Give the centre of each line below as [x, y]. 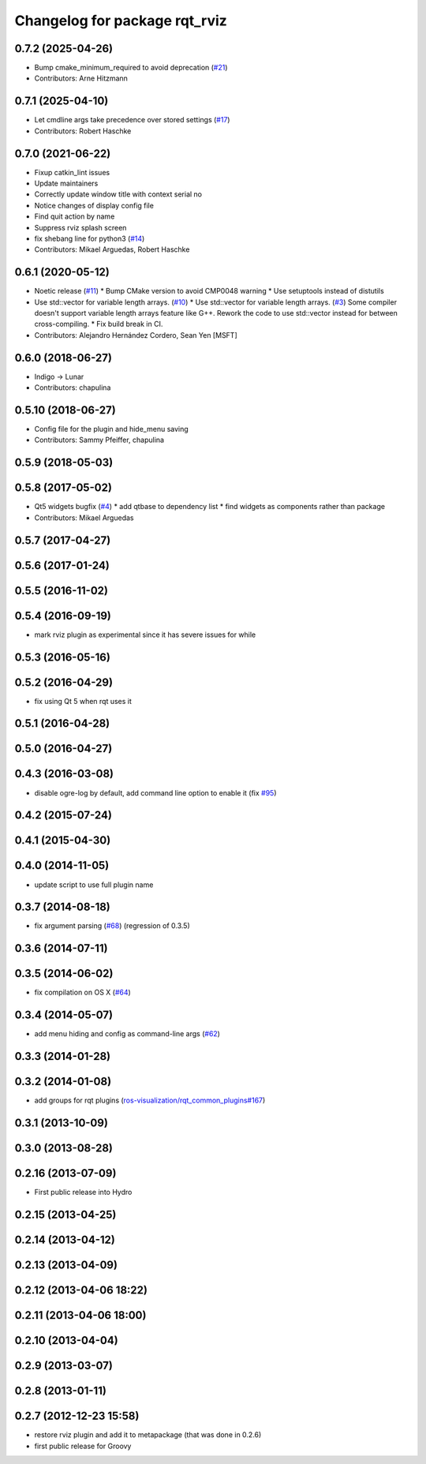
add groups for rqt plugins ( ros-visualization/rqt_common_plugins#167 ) [150, 1100]
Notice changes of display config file [94, 205]
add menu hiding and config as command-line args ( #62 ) [127, 1034]
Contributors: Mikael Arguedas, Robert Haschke [112, 249]
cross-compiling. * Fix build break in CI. [99, 324]
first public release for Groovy [83, 1446]
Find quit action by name [75, 216]
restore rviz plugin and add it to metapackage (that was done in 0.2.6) [148, 1435]
